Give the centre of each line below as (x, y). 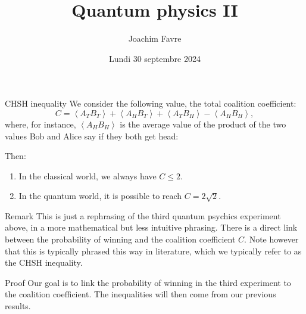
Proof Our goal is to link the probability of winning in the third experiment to (148, 282)
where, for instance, (40, 124)
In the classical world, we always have (88, 175)
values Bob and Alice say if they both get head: (92, 136)
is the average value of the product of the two (203, 124)
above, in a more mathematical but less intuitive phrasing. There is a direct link (151, 227)
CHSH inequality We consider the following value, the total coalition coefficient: (151, 103)
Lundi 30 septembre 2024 (155, 58)
